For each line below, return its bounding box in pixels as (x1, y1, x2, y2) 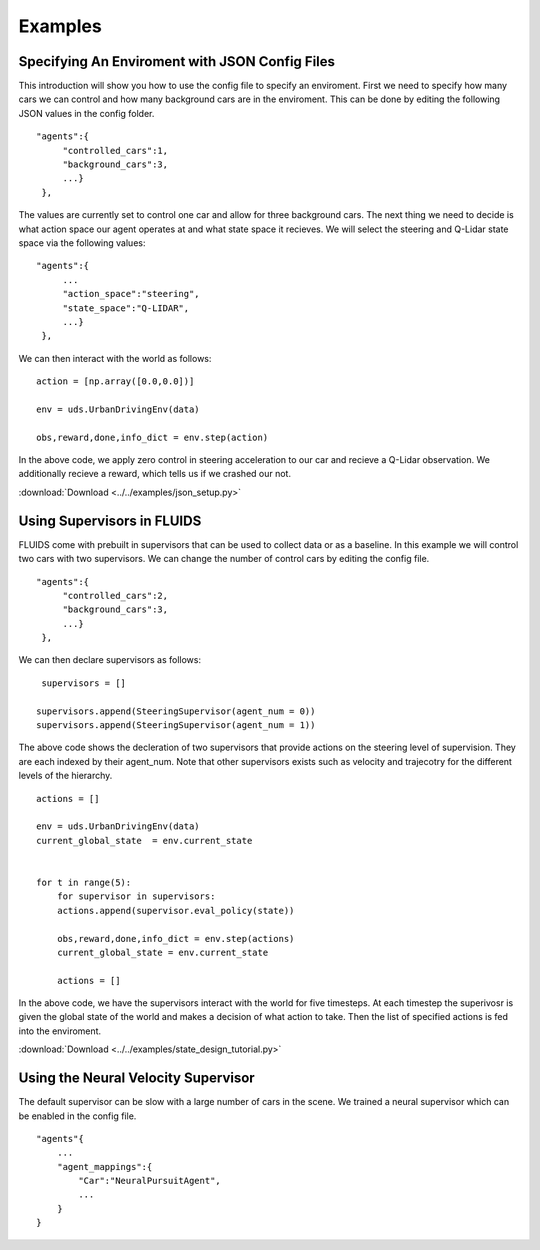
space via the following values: (18, 236, 146, 249)
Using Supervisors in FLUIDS (18, 512, 202, 529)
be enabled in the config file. (18, 1110, 137, 1122)
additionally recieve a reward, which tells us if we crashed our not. (18, 468, 292, 480)
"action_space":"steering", (62, 288, 200, 300)
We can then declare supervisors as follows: (18, 654, 202, 666)
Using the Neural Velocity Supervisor (18, 1070, 255, 1087)
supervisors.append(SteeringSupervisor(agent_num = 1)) (36, 720, 316, 731)
